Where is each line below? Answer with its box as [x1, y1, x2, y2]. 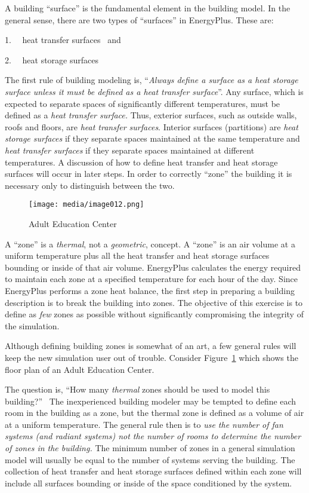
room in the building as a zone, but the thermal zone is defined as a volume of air [5, 406, 304, 419]
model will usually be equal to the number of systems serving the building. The [5, 453, 295, 466]
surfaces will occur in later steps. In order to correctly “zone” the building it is [5, 167, 292, 180]
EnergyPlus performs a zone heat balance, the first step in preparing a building [5, 284, 295, 296]
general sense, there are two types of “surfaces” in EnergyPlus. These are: [5, 13, 274, 26]
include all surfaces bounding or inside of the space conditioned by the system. [5, 476, 292, 489]
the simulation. [5, 319, 60, 332]
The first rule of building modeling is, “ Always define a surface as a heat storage [5, 74, 298, 86]
